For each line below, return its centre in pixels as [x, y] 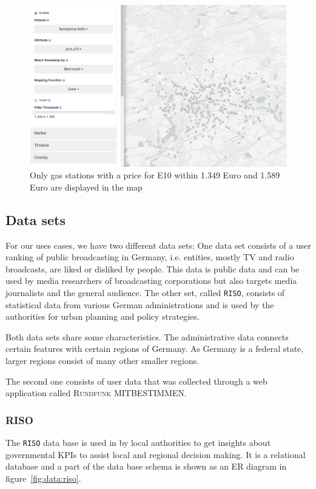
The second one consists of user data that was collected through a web [136, 381]
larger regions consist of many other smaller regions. [103, 361]
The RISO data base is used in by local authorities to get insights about [138, 443]
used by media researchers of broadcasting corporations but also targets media [151, 281]
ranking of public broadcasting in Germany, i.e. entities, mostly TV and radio [150, 257]
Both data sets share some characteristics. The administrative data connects [147, 336]
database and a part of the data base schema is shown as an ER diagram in [146, 466]
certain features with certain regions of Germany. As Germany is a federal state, [155, 349]
